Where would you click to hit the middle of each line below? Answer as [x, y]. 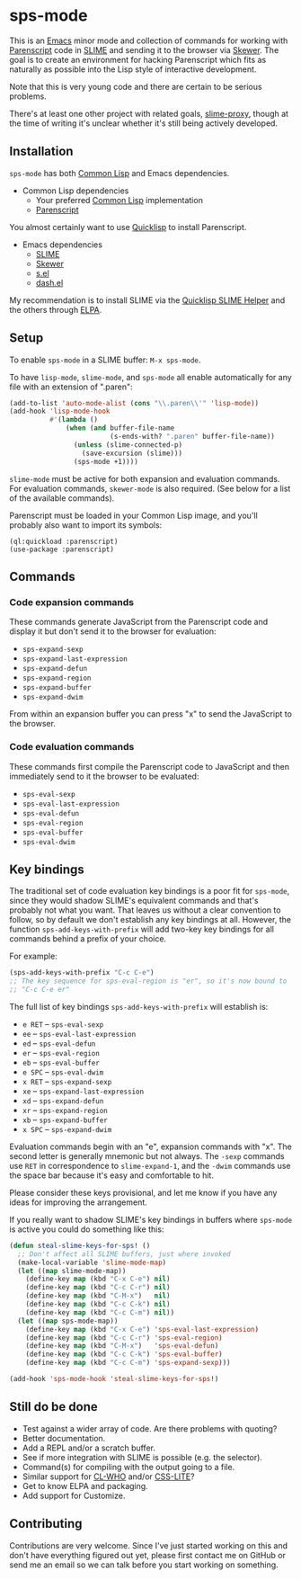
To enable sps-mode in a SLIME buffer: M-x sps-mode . [105, 360]
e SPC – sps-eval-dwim [63, 1072]
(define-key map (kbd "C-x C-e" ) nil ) [98, 1279]
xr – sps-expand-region [65, 1110]
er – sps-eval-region [61, 1052]
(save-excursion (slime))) [132, 453]
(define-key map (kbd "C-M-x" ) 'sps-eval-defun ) [122, 1346]
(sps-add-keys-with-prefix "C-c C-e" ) [82, 973]
